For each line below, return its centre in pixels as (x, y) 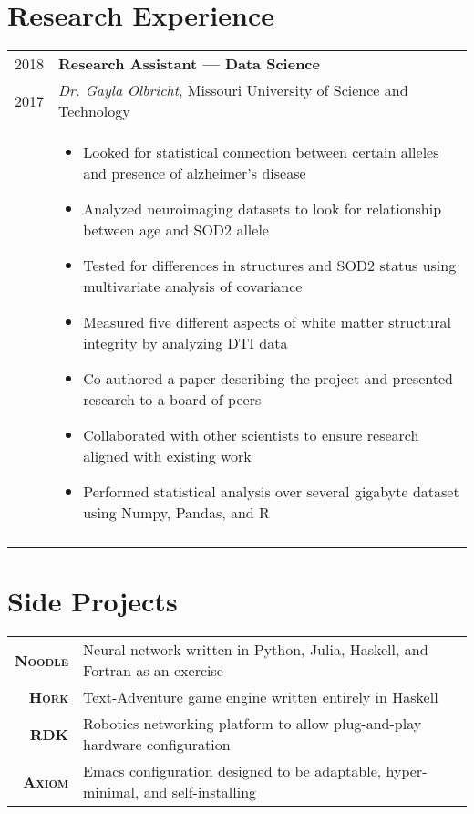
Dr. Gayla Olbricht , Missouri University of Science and (233, 90)
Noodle (42, 660)
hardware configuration (157, 745)
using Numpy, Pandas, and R (176, 513)
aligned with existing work (167, 456)
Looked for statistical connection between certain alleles (261, 152)
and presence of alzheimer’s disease (195, 173)
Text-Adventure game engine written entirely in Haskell (261, 697)
